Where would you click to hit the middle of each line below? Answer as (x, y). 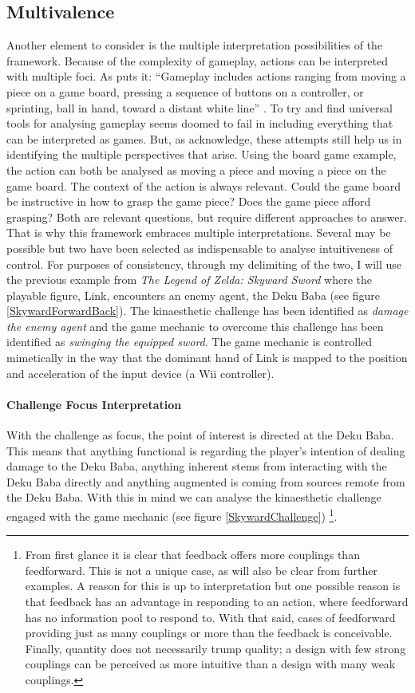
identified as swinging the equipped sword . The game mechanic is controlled (190, 342)
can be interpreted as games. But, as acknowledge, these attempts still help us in (204, 138)
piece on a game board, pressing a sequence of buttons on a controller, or (185, 91)
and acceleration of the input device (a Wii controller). (140, 373)
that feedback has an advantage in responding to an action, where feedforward (217, 602)
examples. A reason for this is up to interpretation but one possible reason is (213, 586)
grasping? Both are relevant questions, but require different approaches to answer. (207, 217)
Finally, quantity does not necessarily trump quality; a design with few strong (215, 648)
